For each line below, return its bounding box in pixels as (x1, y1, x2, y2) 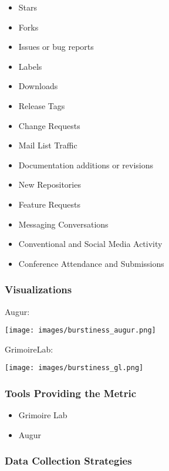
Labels (18, 60, 42, 72)
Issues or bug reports (18, 40, 94, 53)
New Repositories (18, 178, 81, 191)
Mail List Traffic (18, 139, 77, 151)
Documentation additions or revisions (18, 158, 153, 171)
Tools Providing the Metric (5, 385, 136, 400)
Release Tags (18, 99, 65, 111)
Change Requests (18, 119, 80, 131)
